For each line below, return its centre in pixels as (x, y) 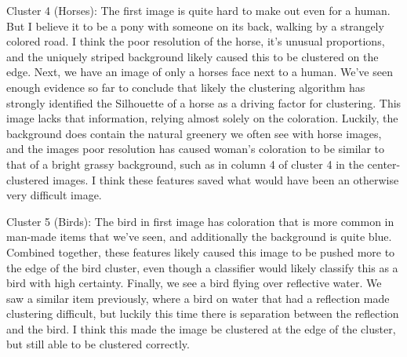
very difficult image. (54, 195)
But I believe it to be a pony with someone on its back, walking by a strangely (195, 25)
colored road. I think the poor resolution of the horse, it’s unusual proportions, (196, 41)
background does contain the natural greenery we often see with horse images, (194, 133)
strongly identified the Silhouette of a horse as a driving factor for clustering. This (204, 102)
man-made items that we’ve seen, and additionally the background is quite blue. (199, 237)
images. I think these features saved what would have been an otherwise (226, 179)
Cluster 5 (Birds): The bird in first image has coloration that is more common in (200, 221)
